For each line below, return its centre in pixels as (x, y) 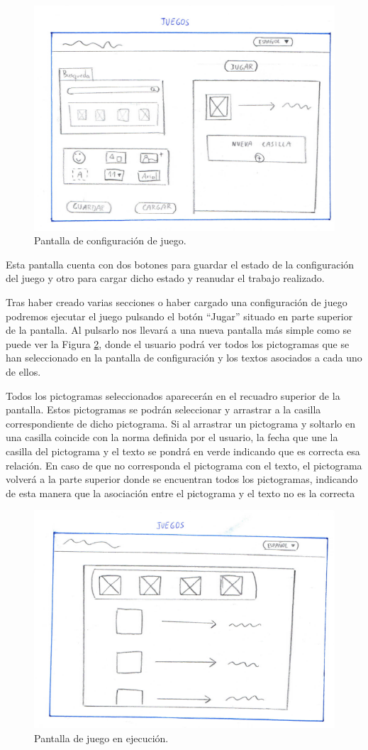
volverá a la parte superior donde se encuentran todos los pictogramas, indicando (182, 479)
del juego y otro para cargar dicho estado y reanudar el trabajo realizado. (165, 278)
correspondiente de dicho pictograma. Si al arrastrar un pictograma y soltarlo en (180, 423)
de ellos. (23, 372)
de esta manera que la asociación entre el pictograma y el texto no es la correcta (180, 493)
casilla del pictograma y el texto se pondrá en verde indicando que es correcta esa (183, 451)
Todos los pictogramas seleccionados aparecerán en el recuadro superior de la (173, 395)
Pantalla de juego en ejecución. (101, 738)
